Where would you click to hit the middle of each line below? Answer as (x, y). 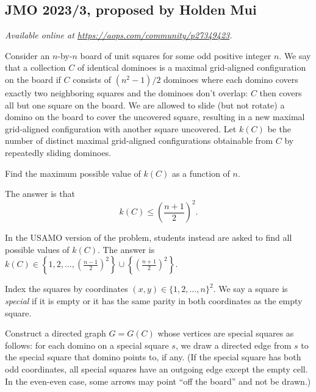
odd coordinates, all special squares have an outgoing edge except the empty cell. (156, 369)
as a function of (201, 173)
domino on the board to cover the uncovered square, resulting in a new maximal (155, 117)
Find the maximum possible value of (73, 173)
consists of (92, 79)
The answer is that (40, 194)
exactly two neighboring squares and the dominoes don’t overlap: (127, 92)
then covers (281, 92)
